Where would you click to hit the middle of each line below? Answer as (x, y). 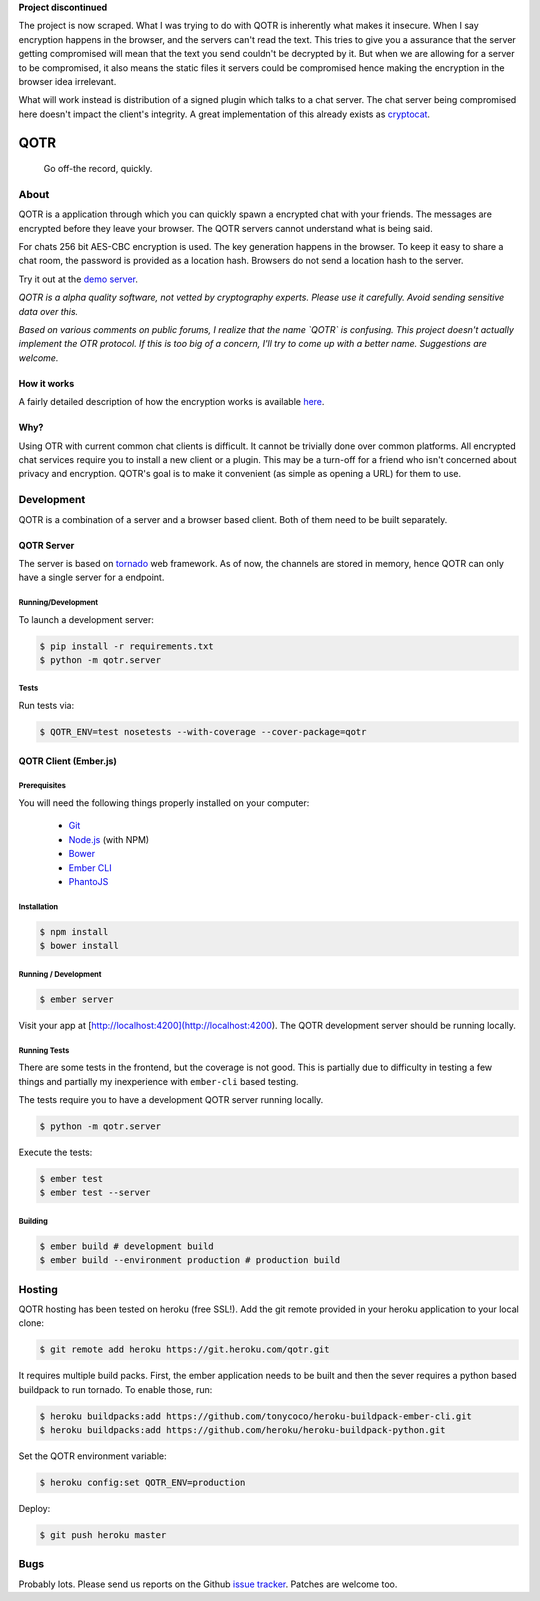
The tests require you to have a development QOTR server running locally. (171, 1099)
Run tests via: (46, 705)
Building (33, 1221)
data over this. (48, 311)
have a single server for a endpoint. (91, 577)
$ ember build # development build (126, 1246)
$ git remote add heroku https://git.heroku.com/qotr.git (184, 1349)
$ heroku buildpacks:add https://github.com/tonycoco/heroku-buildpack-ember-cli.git (255, 1416)
